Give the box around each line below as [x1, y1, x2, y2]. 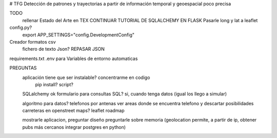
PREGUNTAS [9, 65, 37, 71]
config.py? [9, 25, 32, 31]
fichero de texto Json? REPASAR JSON [22, 46, 105, 52]
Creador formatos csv [9, 38, 56, 45]
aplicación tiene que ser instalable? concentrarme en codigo [22, 74, 150, 81]
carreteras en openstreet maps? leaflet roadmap [22, 108, 125, 114]
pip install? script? [35, 81, 74, 87]
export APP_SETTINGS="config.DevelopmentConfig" [22, 31, 134, 38]
